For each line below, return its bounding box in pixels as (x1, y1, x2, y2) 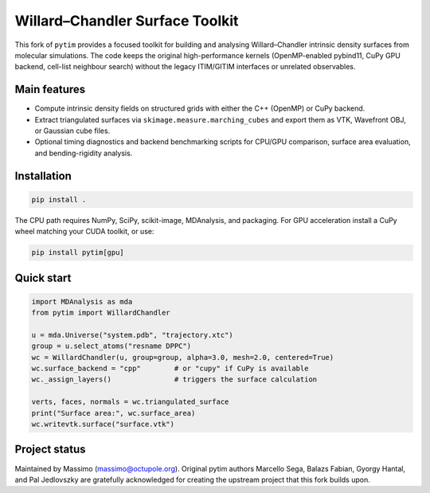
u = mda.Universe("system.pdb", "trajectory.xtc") (31, 331, 234, 339)
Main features (14, 83, 86, 96)
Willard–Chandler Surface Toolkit (14, 12, 239, 29)
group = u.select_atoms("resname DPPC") (31, 342, 191, 350)
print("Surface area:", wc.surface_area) (31, 409, 196, 417)
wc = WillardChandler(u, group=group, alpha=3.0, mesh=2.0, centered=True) (31, 353, 334, 362)
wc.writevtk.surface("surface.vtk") (31, 420, 175, 429)
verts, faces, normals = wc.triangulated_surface (31, 397, 229, 406)
